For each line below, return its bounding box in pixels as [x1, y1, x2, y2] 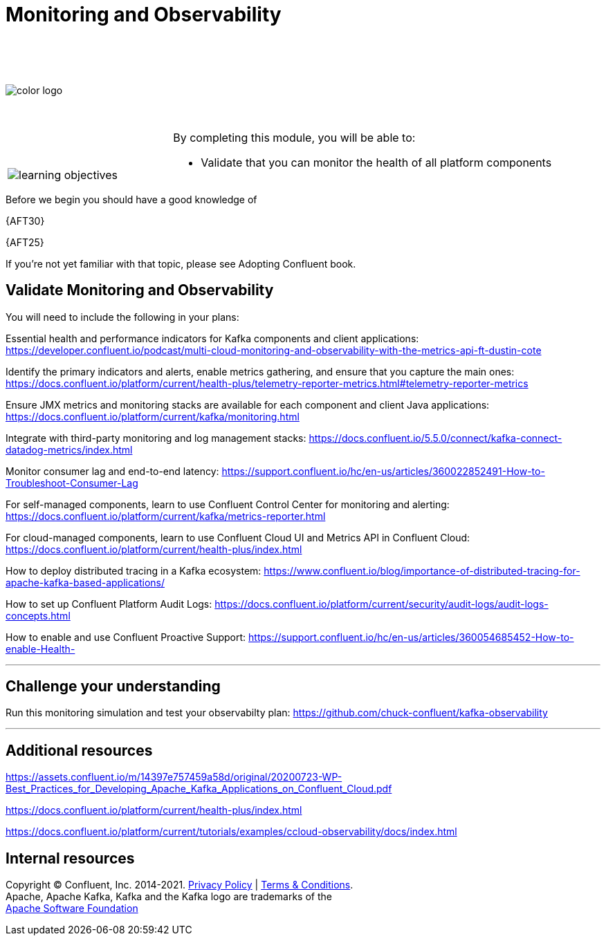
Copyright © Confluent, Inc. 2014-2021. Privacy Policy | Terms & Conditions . [6, 879, 353, 891]
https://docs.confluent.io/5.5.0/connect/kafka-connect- [309, 431, 562, 444]
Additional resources [6, 741, 153, 759]
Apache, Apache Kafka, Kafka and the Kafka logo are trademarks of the [6, 891, 332, 903]
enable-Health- [6, 642, 75, 655]
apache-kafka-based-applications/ [6, 576, 165, 588]
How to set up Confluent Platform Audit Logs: [6, 597, 212, 610]
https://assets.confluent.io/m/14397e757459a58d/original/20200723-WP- [6, 771, 342, 783]
